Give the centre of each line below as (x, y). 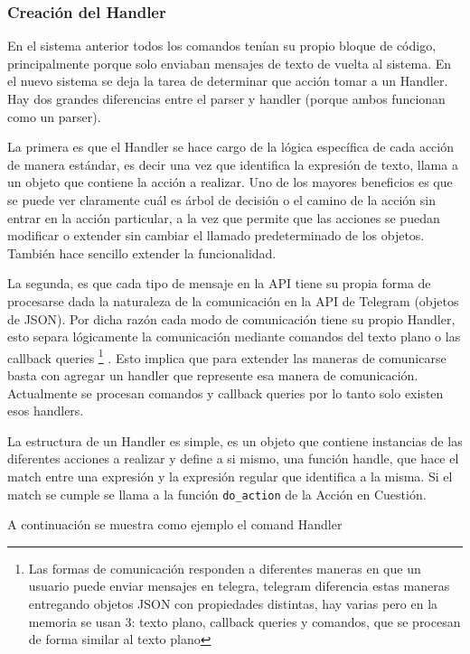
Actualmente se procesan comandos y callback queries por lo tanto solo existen (226, 392)
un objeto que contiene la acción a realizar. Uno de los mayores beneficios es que (230, 182)
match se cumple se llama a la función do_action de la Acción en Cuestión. (217, 494)
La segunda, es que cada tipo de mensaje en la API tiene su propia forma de (219, 283)
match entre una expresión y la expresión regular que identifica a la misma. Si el (230, 476)
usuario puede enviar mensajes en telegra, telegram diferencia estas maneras (239, 586)
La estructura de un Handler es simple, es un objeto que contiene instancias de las (235, 440)
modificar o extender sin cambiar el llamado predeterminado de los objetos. (216, 235)
